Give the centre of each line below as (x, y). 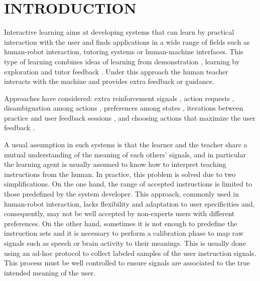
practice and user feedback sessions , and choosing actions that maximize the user (130, 117)
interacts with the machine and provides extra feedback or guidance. (109, 81)
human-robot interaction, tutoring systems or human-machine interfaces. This (124, 52)
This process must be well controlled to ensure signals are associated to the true (127, 263)
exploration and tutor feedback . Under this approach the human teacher (116, 71)
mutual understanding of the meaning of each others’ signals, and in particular (125, 154)
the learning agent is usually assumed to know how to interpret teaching (115, 164)
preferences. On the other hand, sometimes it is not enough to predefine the (121, 223)
